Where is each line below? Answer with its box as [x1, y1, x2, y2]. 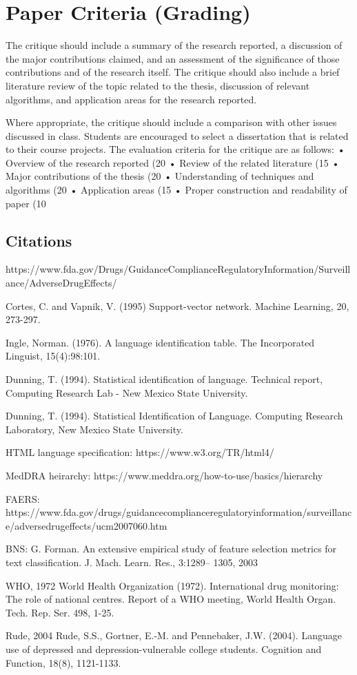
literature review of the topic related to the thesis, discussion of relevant [6, 78, 310, 92]
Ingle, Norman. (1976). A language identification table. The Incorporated [6, 335, 315, 349]
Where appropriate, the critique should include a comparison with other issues [6, 115, 337, 129]
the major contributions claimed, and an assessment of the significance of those [6, 51, 340, 65]
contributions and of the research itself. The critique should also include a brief [6, 65, 340, 79]
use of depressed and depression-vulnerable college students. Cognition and [6, 641, 322, 656]
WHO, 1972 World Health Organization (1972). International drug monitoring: [6, 578, 339, 592]
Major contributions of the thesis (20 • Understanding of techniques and [6, 169, 314, 183]
